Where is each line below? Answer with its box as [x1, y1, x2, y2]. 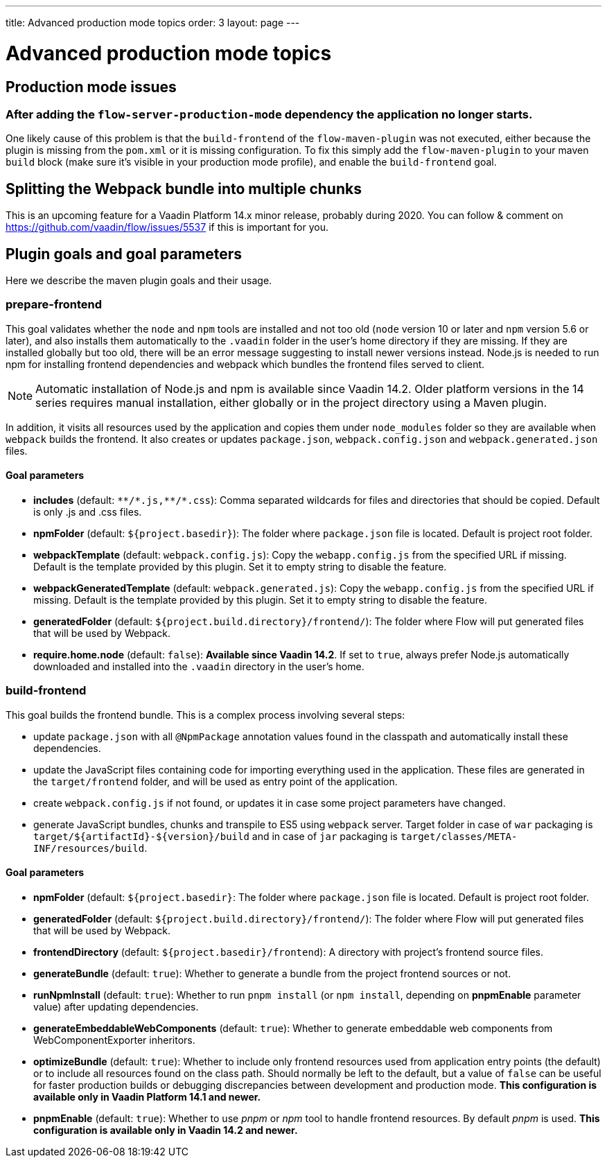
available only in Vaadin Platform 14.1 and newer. [33, 1090, 261, 1103]
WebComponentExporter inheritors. [33, 1033, 195, 1046]
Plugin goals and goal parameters [6, 245, 243, 263]
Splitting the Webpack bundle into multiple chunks [6, 180, 362, 198]
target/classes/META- [400, 830, 518, 842]
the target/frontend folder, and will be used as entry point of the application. [33, 775, 398, 787]
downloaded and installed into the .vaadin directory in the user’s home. [33, 660, 364, 672]
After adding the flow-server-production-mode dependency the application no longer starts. [6, 107, 533, 121]
